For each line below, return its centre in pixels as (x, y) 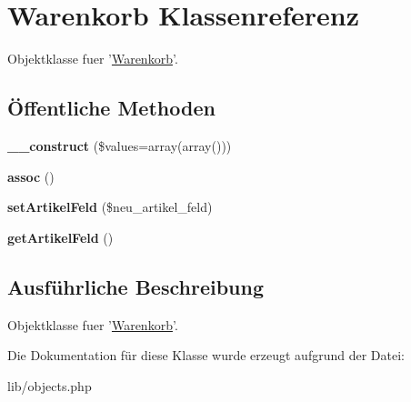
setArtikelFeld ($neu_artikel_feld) (110, 207)
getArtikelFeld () (60, 237)
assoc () (31, 176)
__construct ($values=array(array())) (120, 145)
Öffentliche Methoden (111, 108)
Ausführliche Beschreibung (135, 286)
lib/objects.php (50, 385)
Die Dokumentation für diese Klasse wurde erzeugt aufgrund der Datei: (206, 355)
